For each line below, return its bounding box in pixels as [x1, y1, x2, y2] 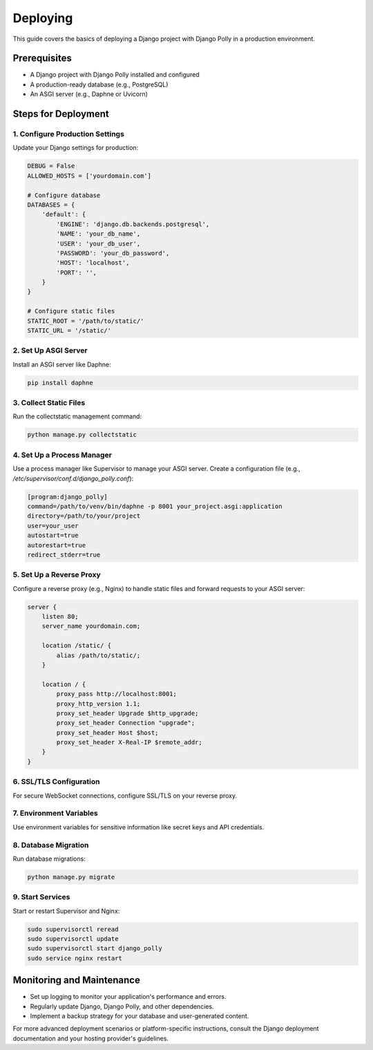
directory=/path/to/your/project [27, 512, 141, 520]
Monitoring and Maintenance [12, 975, 141, 986]
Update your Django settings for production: [12, 144, 139, 152]
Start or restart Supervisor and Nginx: [12, 906, 120, 915]
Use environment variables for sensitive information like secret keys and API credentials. [12, 823, 265, 831]
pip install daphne [27, 379, 93, 386]
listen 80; [41, 612, 79, 621]
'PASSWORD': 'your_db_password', [56, 249, 170, 257]
